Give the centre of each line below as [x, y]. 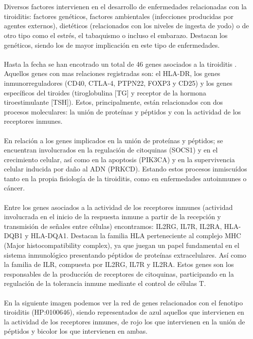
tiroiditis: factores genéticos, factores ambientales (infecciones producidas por [119, 16]
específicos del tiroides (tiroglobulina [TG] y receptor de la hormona [105, 92]
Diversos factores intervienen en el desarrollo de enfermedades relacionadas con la [126, 7]
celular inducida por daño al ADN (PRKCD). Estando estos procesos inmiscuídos [126, 169]
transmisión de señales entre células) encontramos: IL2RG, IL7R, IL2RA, [113, 226]
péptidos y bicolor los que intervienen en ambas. [76, 331]
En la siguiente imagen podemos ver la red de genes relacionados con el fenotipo [123, 302]
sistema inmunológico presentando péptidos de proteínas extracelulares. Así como [125, 254]
